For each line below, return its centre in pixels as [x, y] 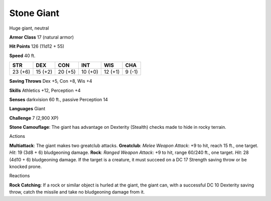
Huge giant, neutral [29, 28]
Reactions [20, 176]
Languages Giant [27, 109]
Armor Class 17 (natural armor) [42, 37]
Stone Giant [34, 13]
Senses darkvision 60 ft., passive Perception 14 [58, 99]
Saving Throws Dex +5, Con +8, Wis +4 [51, 81]
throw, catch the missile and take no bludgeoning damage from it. [77, 192]
